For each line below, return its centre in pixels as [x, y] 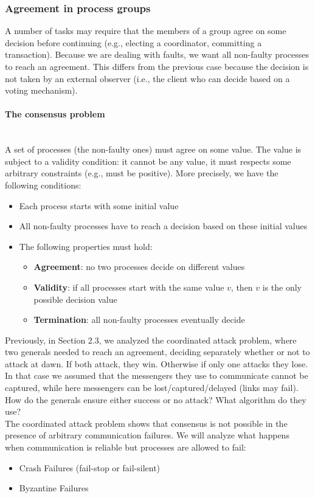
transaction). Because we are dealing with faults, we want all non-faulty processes [157, 54]
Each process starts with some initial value [99, 205]
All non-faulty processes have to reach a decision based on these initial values [163, 226]
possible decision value [75, 299]
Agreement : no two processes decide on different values [139, 267]
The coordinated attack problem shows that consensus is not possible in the [146, 423]
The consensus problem [55, 114]
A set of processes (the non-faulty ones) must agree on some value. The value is [153, 149]
